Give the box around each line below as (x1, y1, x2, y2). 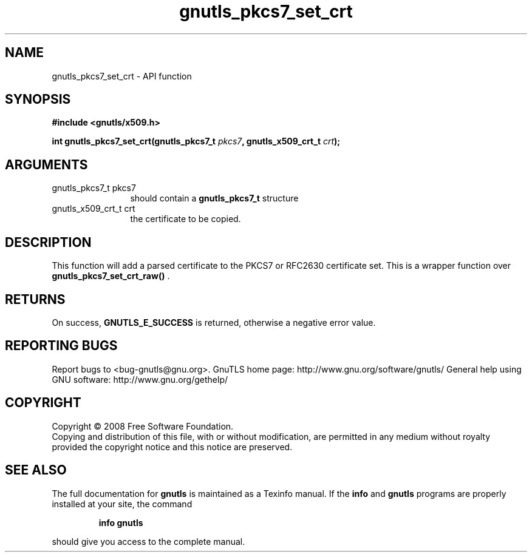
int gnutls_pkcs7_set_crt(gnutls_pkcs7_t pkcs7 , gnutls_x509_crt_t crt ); (52, 136, 341, 147)
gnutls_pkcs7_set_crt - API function (52, 70, 192, 81)
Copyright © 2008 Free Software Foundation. (52, 420, 234, 431)
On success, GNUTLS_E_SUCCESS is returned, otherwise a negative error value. (52, 317, 376, 328)
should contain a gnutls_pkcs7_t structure (130, 193, 299, 204)
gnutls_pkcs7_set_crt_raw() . (52, 271, 170, 282)
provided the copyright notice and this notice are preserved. (52, 441, 293, 452)
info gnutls (98, 517, 143, 528)
